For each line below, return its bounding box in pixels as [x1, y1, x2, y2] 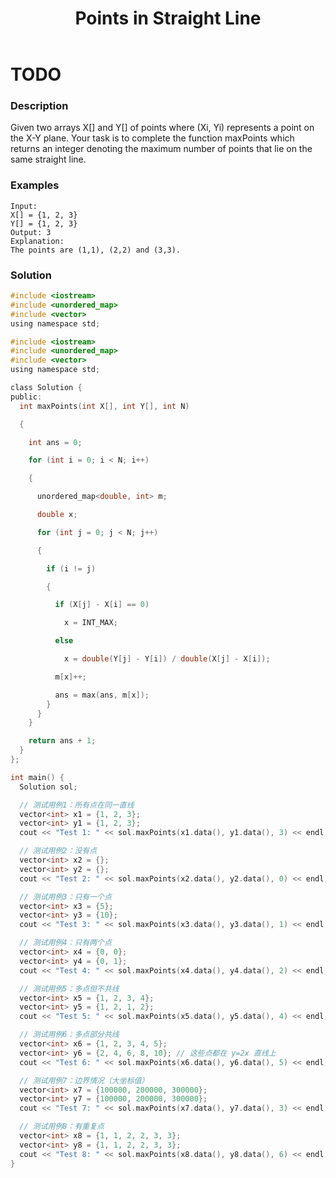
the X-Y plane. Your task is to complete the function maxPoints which [10, 132, 295, 144]
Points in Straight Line [74, 7, 262, 30]
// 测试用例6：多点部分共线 [19, 1030, 120, 1040]
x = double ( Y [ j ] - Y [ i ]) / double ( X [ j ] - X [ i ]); [63, 654, 271, 664]
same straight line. [10, 153, 87, 166]
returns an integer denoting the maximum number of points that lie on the [10, 143, 313, 155]
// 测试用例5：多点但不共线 [19, 983, 120, 994]
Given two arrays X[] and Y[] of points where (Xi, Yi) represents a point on [10, 122, 315, 134]
